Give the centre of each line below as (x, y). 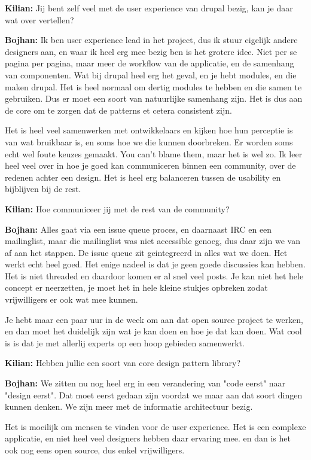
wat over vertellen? (39, 19)
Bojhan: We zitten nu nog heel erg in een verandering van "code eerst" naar (145, 383)
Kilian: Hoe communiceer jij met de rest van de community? (117, 208)
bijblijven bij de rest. (43, 189)
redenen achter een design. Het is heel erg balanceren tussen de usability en (143, 177)
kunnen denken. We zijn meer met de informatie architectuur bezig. (129, 406)
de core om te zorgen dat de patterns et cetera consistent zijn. (118, 110)
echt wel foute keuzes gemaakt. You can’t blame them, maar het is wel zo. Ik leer (154, 153)
